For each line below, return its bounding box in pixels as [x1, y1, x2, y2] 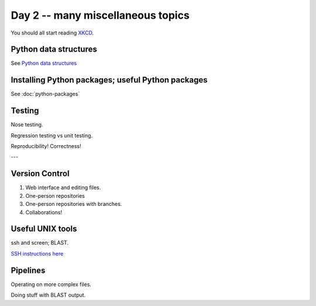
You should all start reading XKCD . [11, 29, 94, 36]
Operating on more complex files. [11, 281, 92, 288]
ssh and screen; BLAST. [11, 239, 69, 246]
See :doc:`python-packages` [11, 91, 80, 98]
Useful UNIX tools [11, 224, 77, 234]
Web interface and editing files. [25, 184, 101, 191]
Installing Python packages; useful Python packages [11, 75, 208, 85]
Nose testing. [11, 121, 43, 128]
